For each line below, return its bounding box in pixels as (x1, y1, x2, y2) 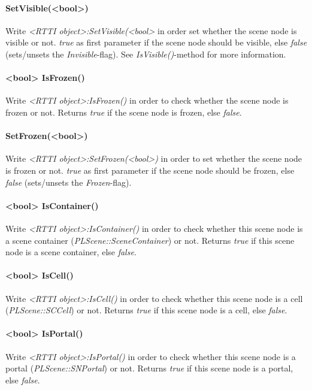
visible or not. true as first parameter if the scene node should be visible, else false (5, 36, 307, 49)
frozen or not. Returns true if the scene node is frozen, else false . (5, 105, 242, 118)
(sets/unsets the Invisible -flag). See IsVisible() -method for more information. (5, 47, 286, 60)
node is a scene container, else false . (5, 246, 137, 258)
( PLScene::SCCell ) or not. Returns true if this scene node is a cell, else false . (5, 304, 287, 316)
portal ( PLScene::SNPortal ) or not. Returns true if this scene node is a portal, (5, 362, 293, 374)
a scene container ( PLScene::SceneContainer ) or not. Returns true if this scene (5, 234, 295, 246)
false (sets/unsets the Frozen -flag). (5, 176, 132, 188)
